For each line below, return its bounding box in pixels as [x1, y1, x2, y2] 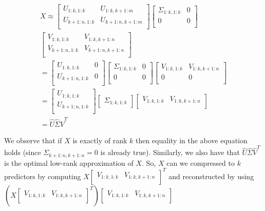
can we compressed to [166, 157, 235, 168]
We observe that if [4, 135, 62, 145]
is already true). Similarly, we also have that [100, 147, 240, 158]
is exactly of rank [72, 135, 127, 145]
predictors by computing [4, 170, 81, 181]
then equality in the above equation [135, 135, 248, 145]
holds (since [4, 147, 41, 158]
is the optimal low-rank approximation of [4, 157, 134, 168]
